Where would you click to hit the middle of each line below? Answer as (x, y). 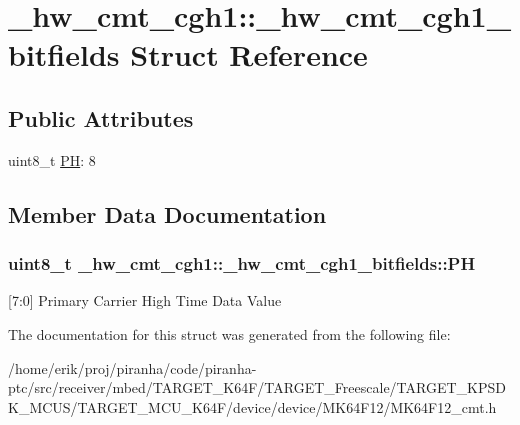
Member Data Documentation (167, 213)
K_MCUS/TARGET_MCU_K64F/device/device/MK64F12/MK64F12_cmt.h (252, 406)
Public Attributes (101, 117)
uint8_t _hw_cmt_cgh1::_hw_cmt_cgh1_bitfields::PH (242, 263)
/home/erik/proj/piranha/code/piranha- (132, 367)
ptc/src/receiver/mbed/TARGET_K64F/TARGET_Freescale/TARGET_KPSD (257, 387)
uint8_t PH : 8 (52, 159)
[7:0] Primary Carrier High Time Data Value (145, 300)
